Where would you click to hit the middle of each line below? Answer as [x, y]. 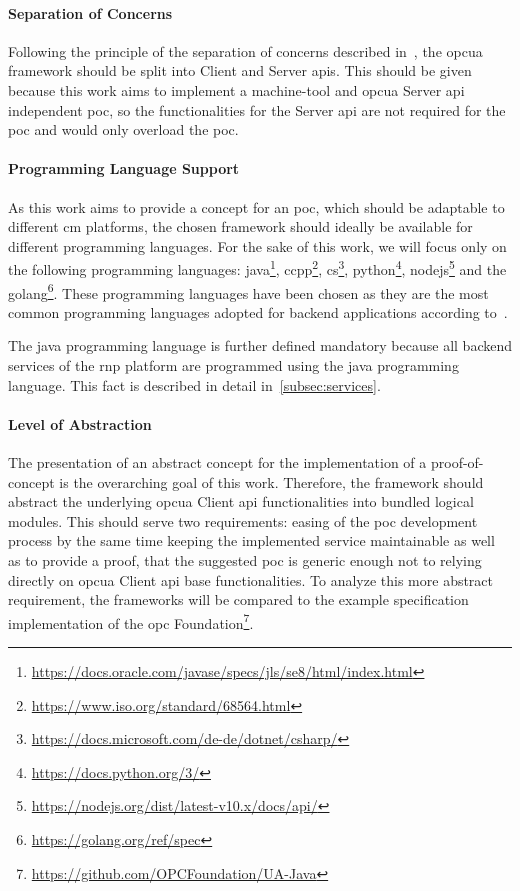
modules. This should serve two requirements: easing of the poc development [243, 520]
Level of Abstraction [80, 423]
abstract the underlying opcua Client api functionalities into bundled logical [241, 501]
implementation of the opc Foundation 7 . [131, 621]
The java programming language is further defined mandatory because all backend [260, 345]
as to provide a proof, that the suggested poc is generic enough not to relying [245, 559]
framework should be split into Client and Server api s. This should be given [240, 70]
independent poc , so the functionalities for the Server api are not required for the [257, 109]
